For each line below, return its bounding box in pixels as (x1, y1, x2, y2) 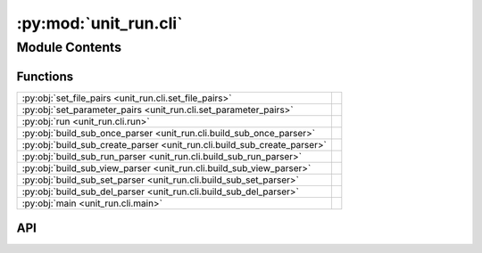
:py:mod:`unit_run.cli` (16, 13, 183, 33)
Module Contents (16, 39, 122, 55)
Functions (16, 69, 74, 84)
